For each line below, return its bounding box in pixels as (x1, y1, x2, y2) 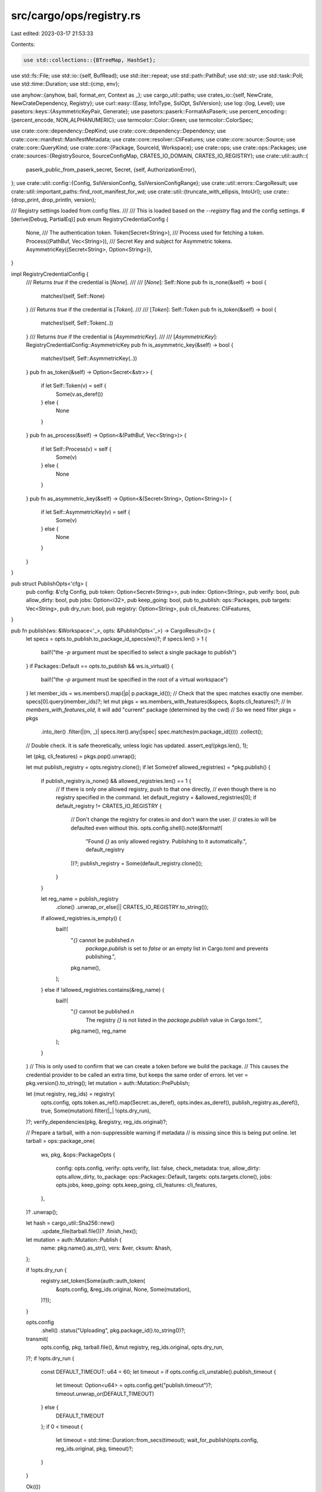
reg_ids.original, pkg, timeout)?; (55, 1445, 134, 1452)
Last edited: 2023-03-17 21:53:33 (11, 30, 94, 37)
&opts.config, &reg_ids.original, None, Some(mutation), (55, 1286, 191, 1293)
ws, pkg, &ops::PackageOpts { (41, 1151, 116, 1158)
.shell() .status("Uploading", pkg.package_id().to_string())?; (41, 1327, 186, 1334)
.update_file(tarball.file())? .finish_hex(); (41, 1228, 138, 1235)
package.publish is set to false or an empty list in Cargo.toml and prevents (85, 945, 268, 952)
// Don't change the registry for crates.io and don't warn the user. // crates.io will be (70, 816, 277, 823)
